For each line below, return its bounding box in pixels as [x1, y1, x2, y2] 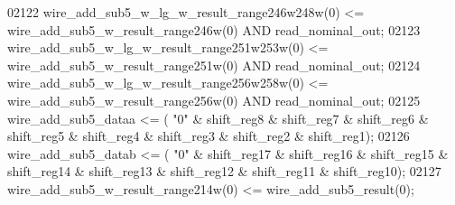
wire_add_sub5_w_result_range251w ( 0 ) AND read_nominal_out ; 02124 [7, 55, 421, 74]
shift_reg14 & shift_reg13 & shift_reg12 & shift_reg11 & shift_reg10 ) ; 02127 [7, 162, 441, 181]
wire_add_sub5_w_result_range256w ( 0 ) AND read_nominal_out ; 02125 [7, 90, 421, 109]
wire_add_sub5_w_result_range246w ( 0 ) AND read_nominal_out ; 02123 [7, 20, 421, 39]
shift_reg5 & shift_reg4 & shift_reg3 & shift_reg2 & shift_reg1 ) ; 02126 [7, 126, 410, 145]
